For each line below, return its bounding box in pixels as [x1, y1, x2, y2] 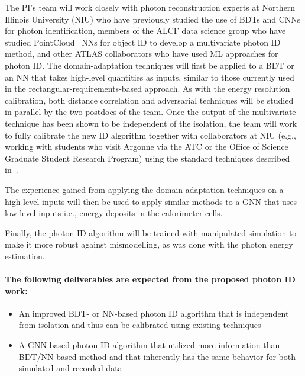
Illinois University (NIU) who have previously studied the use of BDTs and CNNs [5, 12, 301, 25]
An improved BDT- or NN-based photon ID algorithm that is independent [18, 307, 289, 319]
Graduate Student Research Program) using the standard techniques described [5, 152, 290, 164]
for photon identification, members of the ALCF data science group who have [5, 24, 286, 37]
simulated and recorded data [18, 362, 122, 374]
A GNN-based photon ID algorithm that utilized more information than [18, 339, 280, 351]
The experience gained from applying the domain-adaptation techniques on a [5, 183, 284, 195]
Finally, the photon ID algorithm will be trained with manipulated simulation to [5, 226, 297, 239]
